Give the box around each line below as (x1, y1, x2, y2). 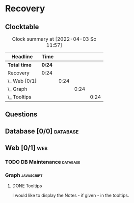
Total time (7, 62, 32, 68)
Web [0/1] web (5, 144, 48, 152)
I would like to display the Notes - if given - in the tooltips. (12, 193, 129, 199)
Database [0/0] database (5, 127, 79, 135)
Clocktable (5, 23, 39, 31)
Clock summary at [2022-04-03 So (12, 35, 97, 42)
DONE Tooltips (12, 183, 42, 189)
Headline (11, 53, 33, 60)
